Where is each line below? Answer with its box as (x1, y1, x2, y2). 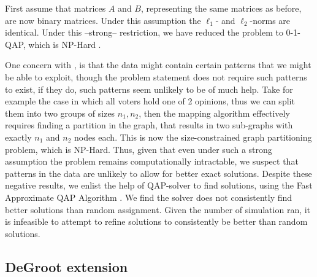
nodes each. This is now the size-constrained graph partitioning (74, 130, 312, 143)
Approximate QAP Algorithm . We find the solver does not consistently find (5, 190, 292, 203)
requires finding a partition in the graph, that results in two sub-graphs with (5, 119, 293, 131)
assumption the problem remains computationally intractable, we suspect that (5, 155, 299, 168)
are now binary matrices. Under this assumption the (5, 14, 201, 26)
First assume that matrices (5, 2, 106, 14)
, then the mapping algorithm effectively (139, 106, 290, 119)
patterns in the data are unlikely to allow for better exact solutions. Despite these (5, 166, 312, 179)
